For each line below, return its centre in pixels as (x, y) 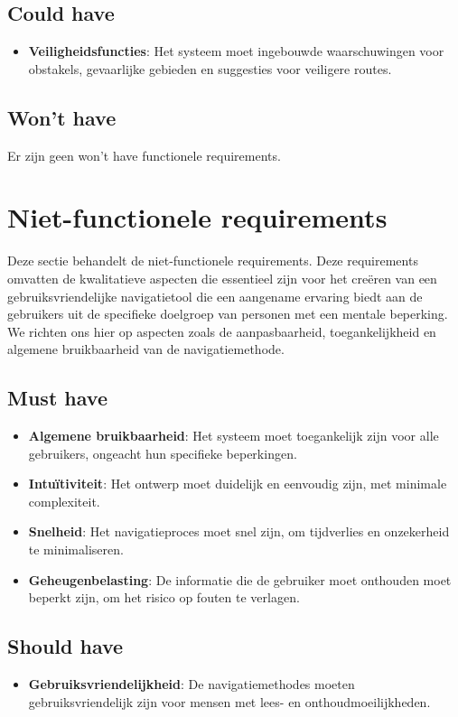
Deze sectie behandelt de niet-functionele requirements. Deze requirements (213, 261)
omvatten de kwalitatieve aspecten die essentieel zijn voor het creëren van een (222, 278)
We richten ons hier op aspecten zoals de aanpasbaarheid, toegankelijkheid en (222, 331)
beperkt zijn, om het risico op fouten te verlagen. (164, 597)
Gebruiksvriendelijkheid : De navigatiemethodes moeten (192, 684)
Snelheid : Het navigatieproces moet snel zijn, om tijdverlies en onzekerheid (239, 531)
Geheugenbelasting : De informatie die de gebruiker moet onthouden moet (240, 579)
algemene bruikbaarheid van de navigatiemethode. (146, 349)
